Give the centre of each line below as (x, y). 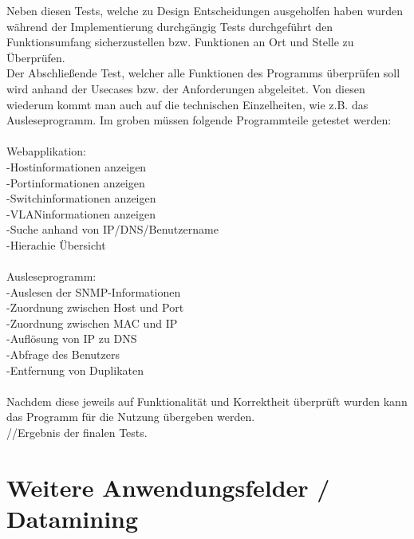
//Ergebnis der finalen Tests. (77, 433)
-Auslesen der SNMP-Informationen (94, 291)
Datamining (73, 518)
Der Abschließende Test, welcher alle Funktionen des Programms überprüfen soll (203, 73)
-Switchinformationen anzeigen (81, 198)
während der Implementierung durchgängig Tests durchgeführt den (170, 26)
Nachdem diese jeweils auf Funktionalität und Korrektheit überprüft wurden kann (207, 401)
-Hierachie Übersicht (56, 244)
